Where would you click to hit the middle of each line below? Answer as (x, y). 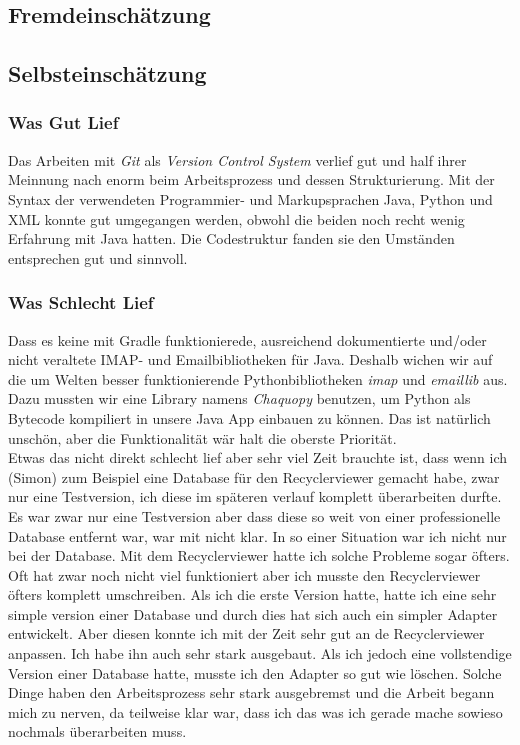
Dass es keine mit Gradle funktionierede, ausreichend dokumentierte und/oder (247, 339)
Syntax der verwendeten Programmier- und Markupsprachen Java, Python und (250, 198)
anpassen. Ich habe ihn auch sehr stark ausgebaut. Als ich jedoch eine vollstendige (260, 653)
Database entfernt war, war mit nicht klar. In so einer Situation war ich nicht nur (257, 535)
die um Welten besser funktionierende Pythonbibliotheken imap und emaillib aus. (258, 378)
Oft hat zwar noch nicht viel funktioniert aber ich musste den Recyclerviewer (244, 574)
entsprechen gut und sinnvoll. (98, 257)
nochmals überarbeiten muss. (97, 731)
